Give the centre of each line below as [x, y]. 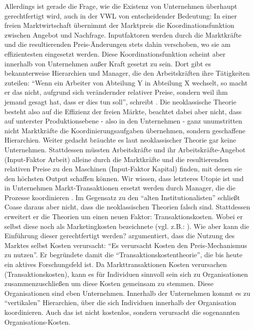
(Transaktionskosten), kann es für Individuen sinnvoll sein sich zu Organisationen [126, 274]
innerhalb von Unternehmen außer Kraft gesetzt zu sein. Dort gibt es [108, 63]
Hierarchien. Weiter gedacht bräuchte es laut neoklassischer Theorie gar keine [120, 140]
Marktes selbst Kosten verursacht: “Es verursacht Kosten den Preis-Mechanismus [126, 245]
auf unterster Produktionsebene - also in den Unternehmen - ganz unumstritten [123, 121]
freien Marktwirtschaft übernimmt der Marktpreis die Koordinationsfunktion [119, 25]
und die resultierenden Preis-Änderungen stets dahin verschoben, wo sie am [117, 44]
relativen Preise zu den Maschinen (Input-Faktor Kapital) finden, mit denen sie [123, 169]
